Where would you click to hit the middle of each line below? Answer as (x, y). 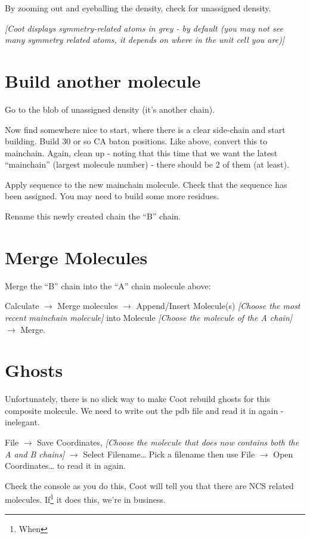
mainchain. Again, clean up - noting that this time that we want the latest (141, 152)
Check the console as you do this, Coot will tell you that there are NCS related (149, 485)
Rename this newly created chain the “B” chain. (93, 216)
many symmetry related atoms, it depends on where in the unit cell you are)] (145, 40)
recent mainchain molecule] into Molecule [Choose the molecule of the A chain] (149, 317)
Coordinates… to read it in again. (65, 466)
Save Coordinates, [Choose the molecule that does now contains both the (168, 442)
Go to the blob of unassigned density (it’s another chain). (110, 109)
